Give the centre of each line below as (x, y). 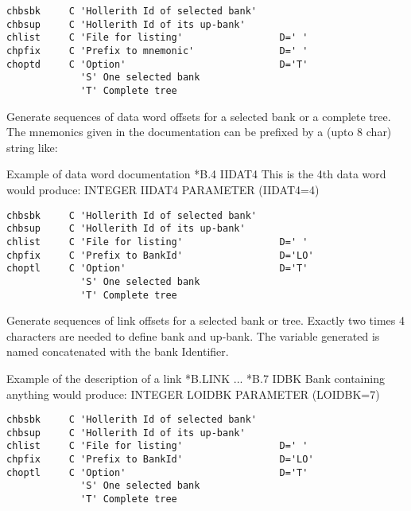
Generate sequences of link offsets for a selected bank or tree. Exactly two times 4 (205, 320)
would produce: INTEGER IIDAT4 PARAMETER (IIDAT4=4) (163, 189)
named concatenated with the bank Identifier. (118, 351)
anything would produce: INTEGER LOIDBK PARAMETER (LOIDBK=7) (193, 394)
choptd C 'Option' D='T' (157, 64)
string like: (32, 147)
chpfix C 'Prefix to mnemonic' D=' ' (157, 51)
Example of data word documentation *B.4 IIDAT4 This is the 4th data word (196, 174)
